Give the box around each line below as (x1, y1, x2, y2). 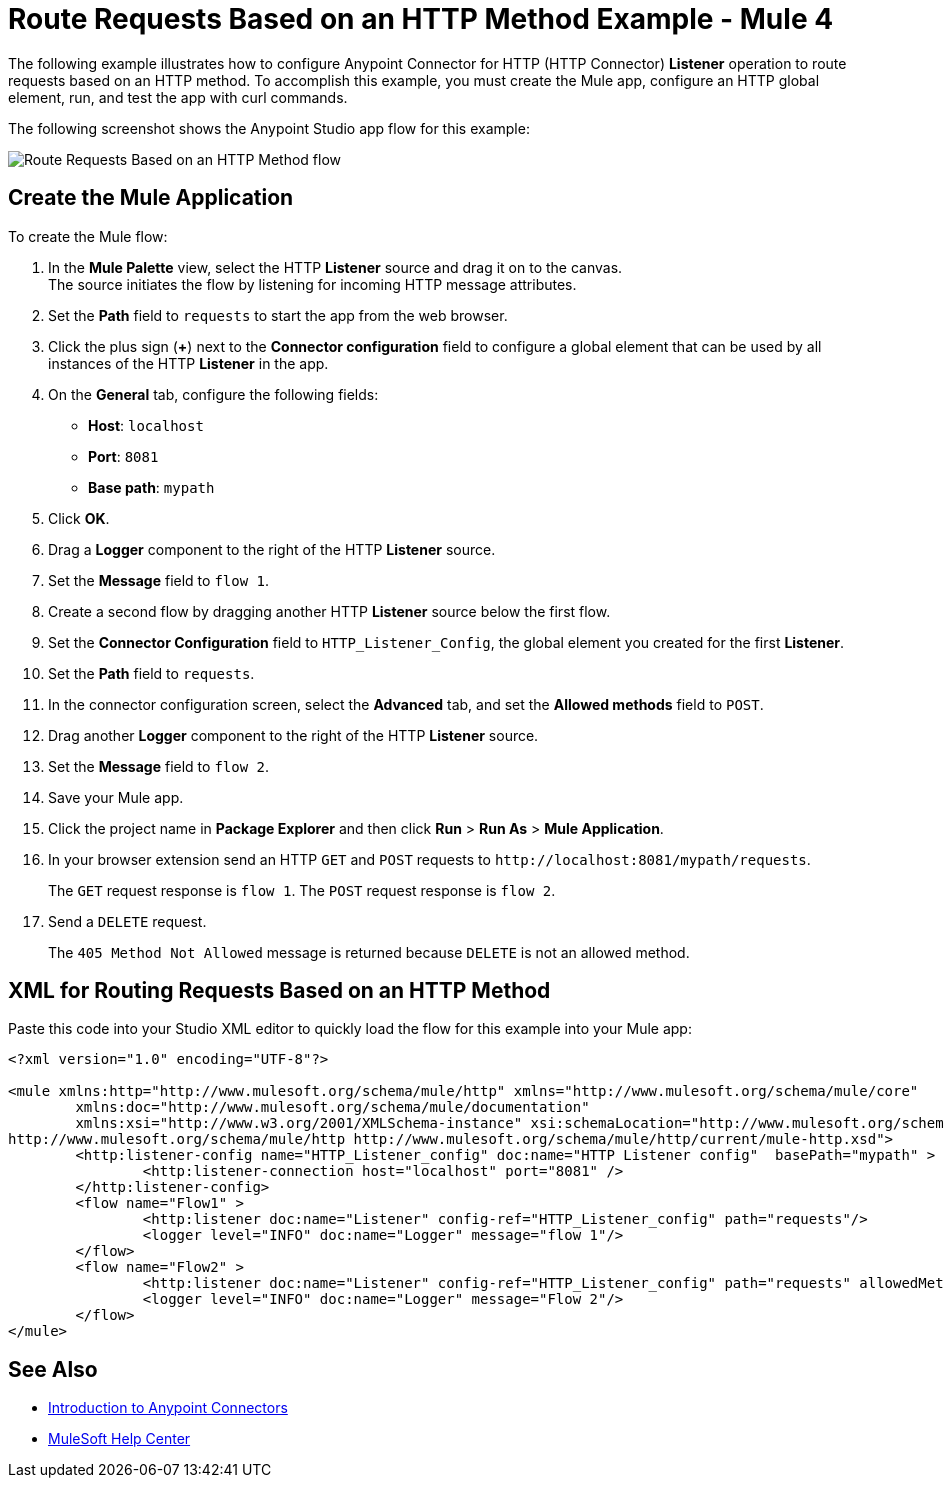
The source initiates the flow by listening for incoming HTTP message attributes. (48, 275, 577, 293)
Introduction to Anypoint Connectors (48, 1399, 288, 1417)
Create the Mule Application (8, 185, 294, 211)
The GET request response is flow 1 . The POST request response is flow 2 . (48, 881, 556, 899)
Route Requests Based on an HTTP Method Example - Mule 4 (8, 2, 834, 36)
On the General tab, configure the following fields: (48, 385, 379, 403)
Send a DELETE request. (48, 912, 207, 930)
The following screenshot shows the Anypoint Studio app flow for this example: (8, 119, 530, 137)
